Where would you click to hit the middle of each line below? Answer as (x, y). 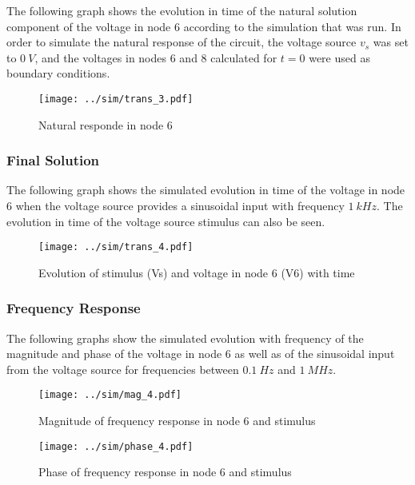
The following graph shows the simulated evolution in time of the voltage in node (206, 190)
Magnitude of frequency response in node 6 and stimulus (177, 421)
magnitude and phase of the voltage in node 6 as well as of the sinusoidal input (201, 354)
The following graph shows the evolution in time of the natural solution (182, 10)
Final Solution (53, 160)
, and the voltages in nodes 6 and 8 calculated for (156, 57)
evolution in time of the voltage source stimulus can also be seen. (166, 221)
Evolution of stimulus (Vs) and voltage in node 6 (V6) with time (197, 272)
